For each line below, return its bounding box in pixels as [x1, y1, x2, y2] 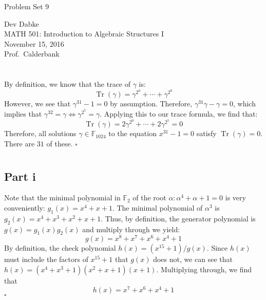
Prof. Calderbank [4, 48, 60, 59]
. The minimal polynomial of [112, 202, 203, 213]
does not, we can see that [153, 254, 233, 265]
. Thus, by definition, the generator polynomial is [101, 213, 256, 223]
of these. [46, 138, 73, 148]
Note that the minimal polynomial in [4, 192, 121, 203]
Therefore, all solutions [4, 128, 77, 139]
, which [233, 98, 256, 109]
